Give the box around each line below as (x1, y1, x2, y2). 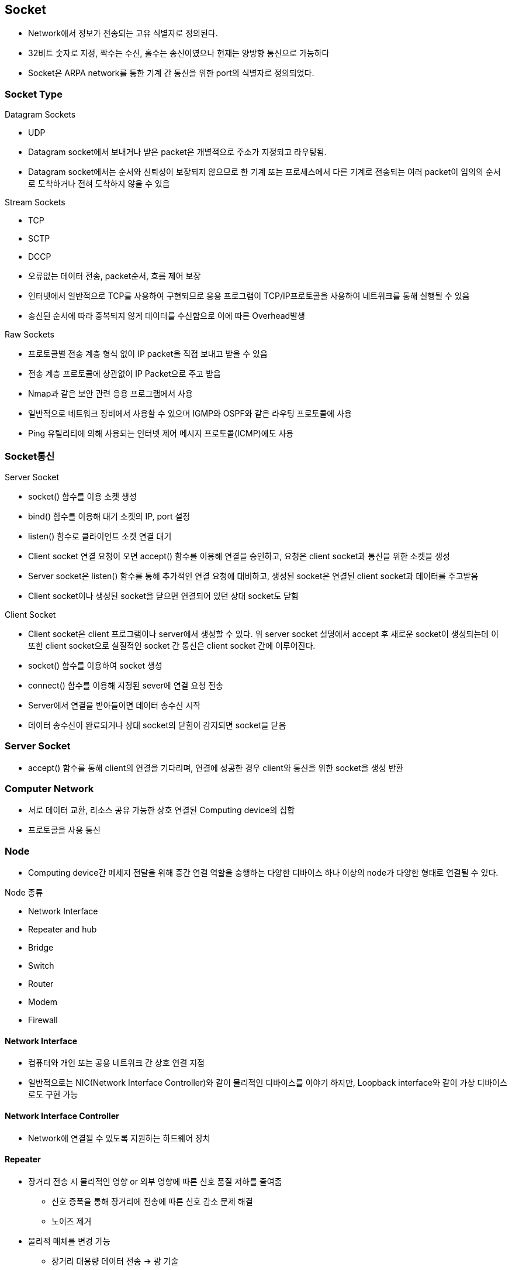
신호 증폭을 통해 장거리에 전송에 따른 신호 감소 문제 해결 (51, 1196, 253, 1206)
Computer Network (5, 783, 94, 795)
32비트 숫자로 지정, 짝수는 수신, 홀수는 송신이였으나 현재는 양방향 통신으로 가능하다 (28, 48, 330, 58)
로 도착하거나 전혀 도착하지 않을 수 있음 (28, 178, 170, 189)
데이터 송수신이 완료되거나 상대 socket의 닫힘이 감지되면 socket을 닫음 (28, 720, 286, 730)
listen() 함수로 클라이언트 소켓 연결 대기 (28, 531, 172, 541)
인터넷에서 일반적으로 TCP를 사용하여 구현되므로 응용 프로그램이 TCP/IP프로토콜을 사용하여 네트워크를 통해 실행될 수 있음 (28, 291, 470, 301)
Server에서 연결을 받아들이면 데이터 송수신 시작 (28, 700, 201, 710)
